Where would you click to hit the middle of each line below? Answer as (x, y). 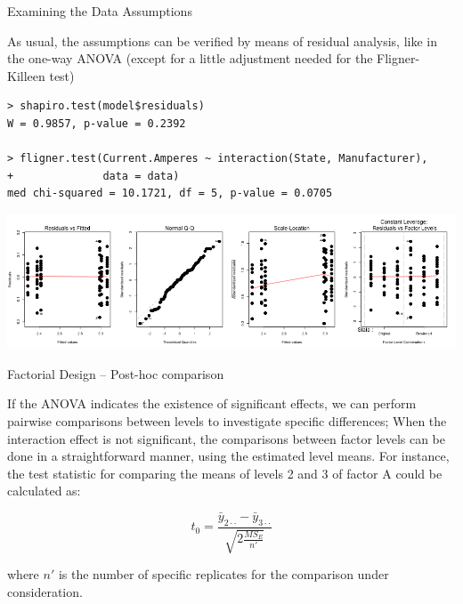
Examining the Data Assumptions (100, 11)
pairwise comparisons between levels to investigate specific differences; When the (227, 420)
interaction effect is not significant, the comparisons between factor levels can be (226, 438)
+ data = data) (93, 176)
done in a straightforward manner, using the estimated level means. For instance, (228, 456)
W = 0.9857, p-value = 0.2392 (97, 123)
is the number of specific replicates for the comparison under (223, 574)
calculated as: (44, 491)
